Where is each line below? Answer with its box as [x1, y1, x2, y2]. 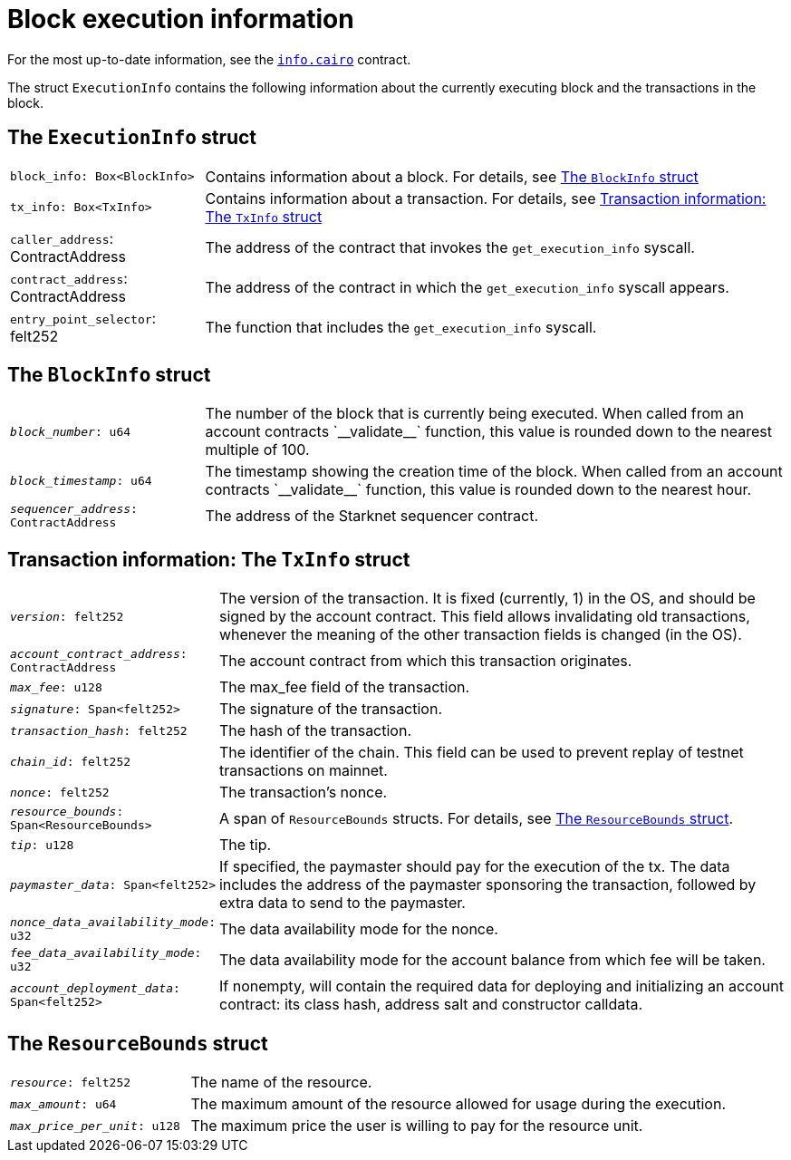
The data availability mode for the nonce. [218, 920, 498, 939]
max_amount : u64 [10, 1097, 117, 1111]
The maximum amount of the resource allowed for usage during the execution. [190, 1095, 727, 1114]
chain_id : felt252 [10, 754, 131, 768]
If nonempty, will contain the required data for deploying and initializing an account [218, 977, 785, 996]
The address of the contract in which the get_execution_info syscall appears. [205, 277, 729, 296]
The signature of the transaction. [218, 700, 443, 719]
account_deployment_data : [10, 981, 180, 996]
